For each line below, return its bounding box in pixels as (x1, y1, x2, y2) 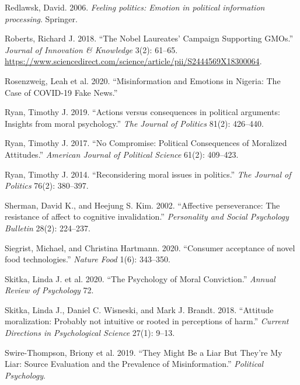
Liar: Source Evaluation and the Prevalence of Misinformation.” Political (5, 358, 264, 370)
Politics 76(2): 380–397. (5, 179, 89, 192)
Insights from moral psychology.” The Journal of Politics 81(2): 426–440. (5, 117, 264, 129)
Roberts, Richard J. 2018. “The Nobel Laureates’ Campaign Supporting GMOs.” (5, 32, 294, 44)
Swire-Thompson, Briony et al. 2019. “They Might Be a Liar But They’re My (5, 346, 282, 358)
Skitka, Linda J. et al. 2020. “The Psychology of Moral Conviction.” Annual (5, 272, 275, 285)
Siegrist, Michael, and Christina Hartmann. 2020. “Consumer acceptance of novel (5, 241, 295, 254)
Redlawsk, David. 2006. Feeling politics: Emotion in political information (5, 1, 265, 13)
